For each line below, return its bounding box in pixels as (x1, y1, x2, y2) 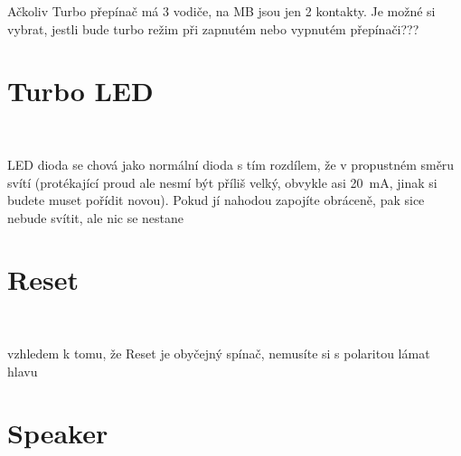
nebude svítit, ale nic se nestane (7, 208, 184, 227)
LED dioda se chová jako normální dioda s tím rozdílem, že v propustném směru (7, 154, 455, 173)
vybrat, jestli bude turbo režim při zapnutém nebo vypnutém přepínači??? (7, 19, 419, 38)
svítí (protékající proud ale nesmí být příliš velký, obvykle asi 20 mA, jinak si (7, 172, 437, 191)
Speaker (7, 414, 108, 451)
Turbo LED (7, 72, 154, 109)
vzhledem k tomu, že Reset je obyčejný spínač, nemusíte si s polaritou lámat (7, 344, 430, 362)
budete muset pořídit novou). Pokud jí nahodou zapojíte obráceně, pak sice (7, 191, 425, 209)
